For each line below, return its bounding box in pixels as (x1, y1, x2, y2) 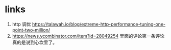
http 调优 (12, 21, 31, 27)
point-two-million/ (12, 27, 51, 33)
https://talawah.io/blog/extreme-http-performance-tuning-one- (32, 21, 166, 27)
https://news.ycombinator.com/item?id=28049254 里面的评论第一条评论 (12, 33, 164, 39)
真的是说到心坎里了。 (12, 39, 57, 45)
